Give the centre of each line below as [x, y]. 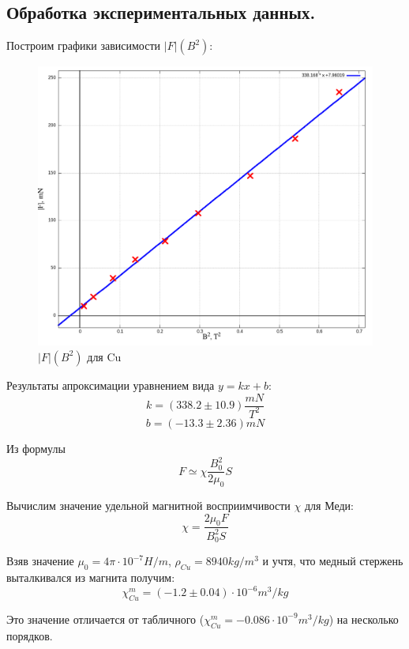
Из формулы [36, 448]
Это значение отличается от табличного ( [105, 619]
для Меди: [329, 505]
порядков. [30, 635]
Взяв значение [40, 561]
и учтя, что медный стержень [333, 561]
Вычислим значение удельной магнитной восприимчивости [148, 505]
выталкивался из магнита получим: [91, 577]
